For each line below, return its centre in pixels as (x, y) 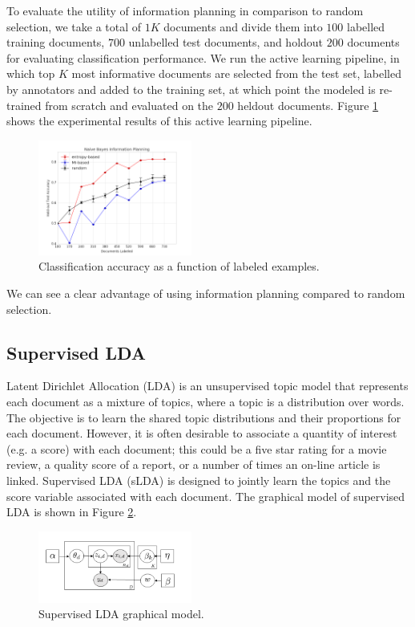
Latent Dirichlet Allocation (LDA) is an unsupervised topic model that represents (207, 386)
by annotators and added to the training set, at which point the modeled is (191, 89)
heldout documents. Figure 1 (308, 105)
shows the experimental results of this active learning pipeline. (159, 121)
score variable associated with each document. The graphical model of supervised (206, 496)
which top (31, 73)
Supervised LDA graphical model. (121, 614)
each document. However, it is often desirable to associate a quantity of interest (202, 433)
